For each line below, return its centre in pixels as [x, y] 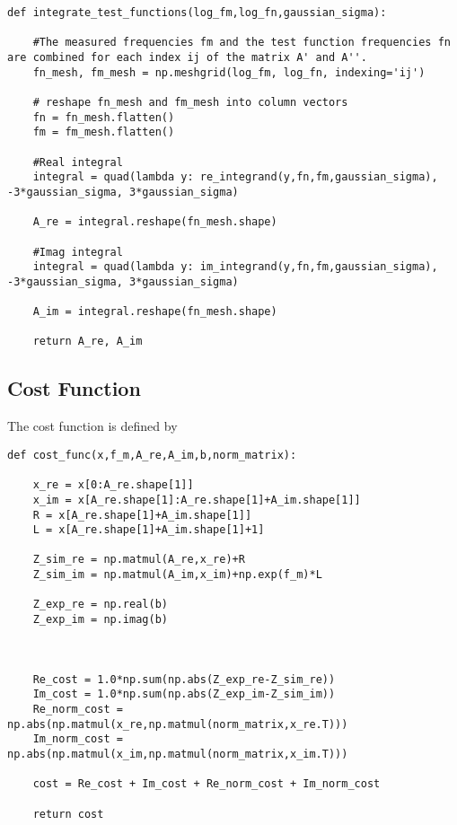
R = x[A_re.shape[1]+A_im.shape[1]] [142, 515]
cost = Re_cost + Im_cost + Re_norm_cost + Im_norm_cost [207, 784]
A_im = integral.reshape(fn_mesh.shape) [155, 312]
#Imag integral [78, 252]
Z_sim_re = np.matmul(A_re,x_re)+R [139, 560]
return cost [68, 814]
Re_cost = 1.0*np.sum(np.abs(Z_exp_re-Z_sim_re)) [184, 679]
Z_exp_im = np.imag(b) [100, 620]
